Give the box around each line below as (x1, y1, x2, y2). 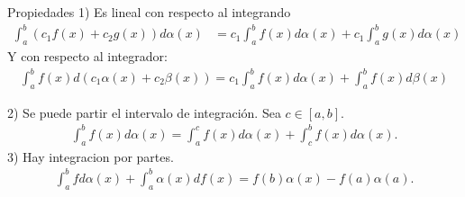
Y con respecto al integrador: (7, 46, 168, 65)
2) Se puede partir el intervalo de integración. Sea (7, 103, 281, 121)
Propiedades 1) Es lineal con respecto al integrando (7, 3, 291, 21)
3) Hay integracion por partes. (7, 147, 174, 166)
